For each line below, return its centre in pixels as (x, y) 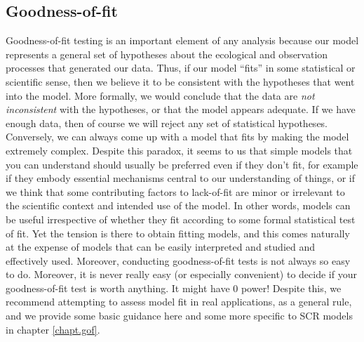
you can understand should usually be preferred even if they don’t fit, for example (182, 164)
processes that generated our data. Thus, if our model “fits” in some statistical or (181, 68)
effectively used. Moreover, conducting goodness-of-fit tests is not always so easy (178, 260)
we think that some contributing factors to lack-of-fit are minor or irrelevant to (175, 191)
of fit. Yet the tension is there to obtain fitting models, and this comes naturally (178, 233)
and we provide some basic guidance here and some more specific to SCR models (179, 316)
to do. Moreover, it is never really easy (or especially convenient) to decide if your (181, 274)
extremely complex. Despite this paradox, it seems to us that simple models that (179, 150)
